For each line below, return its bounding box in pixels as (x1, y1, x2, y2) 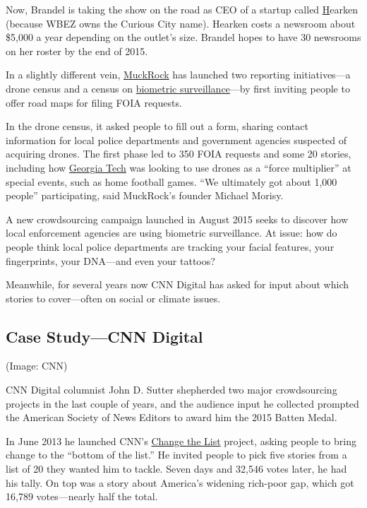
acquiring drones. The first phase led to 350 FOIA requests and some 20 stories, (6, 146, 351, 161)
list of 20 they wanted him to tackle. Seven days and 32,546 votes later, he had (6, 461, 347, 476)
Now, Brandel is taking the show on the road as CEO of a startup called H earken (6, 2, 359, 16)
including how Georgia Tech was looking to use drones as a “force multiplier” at (6, 160, 351, 175)
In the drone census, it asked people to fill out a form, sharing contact (6, 119, 308, 134)
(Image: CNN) (6, 358, 68, 373)
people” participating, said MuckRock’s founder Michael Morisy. (6, 188, 284, 203)
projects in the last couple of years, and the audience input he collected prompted (6, 396, 359, 410)
